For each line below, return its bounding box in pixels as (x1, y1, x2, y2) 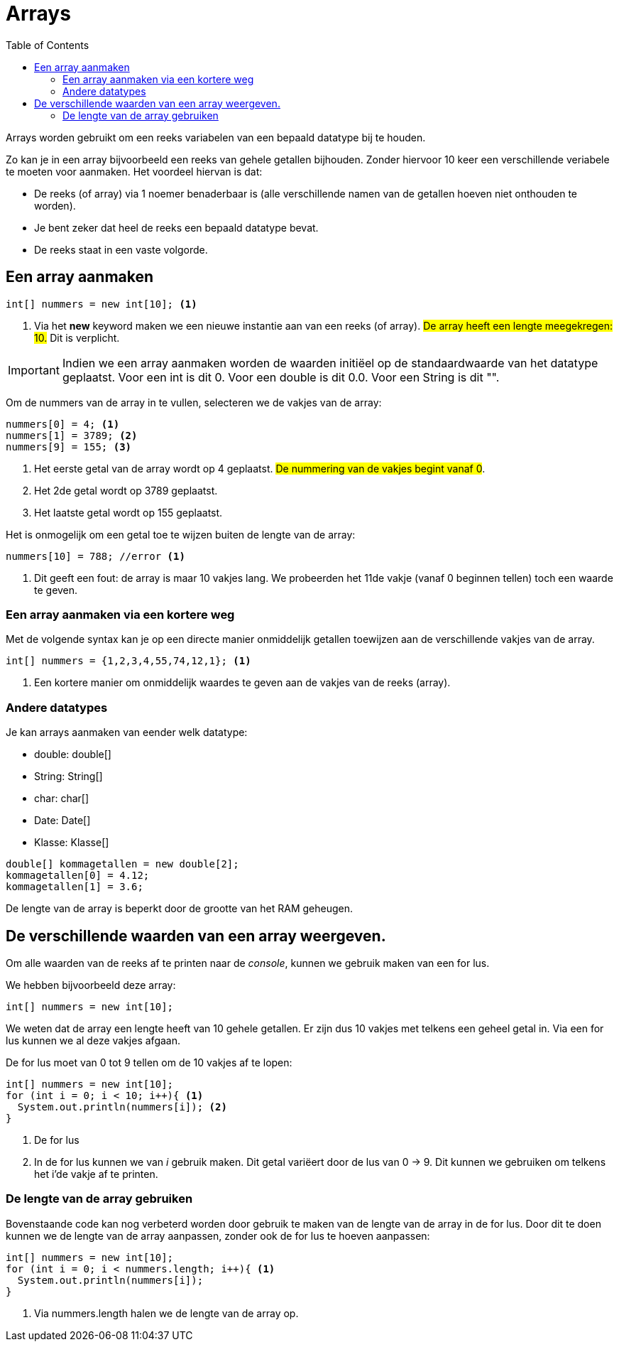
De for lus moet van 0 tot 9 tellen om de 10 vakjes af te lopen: (6, 1056, 292, 1069)
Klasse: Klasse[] (34, 836, 109, 849)
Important (8, 362, 60, 377)
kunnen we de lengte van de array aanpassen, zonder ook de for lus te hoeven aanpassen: (6, 1229, 430, 1242)
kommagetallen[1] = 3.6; (6, 881, 143, 893)
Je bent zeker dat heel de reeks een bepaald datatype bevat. (34, 221, 319, 234)
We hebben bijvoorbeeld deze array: (6, 978, 176, 991)
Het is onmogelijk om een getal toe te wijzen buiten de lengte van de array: (6, 528, 356, 541)
